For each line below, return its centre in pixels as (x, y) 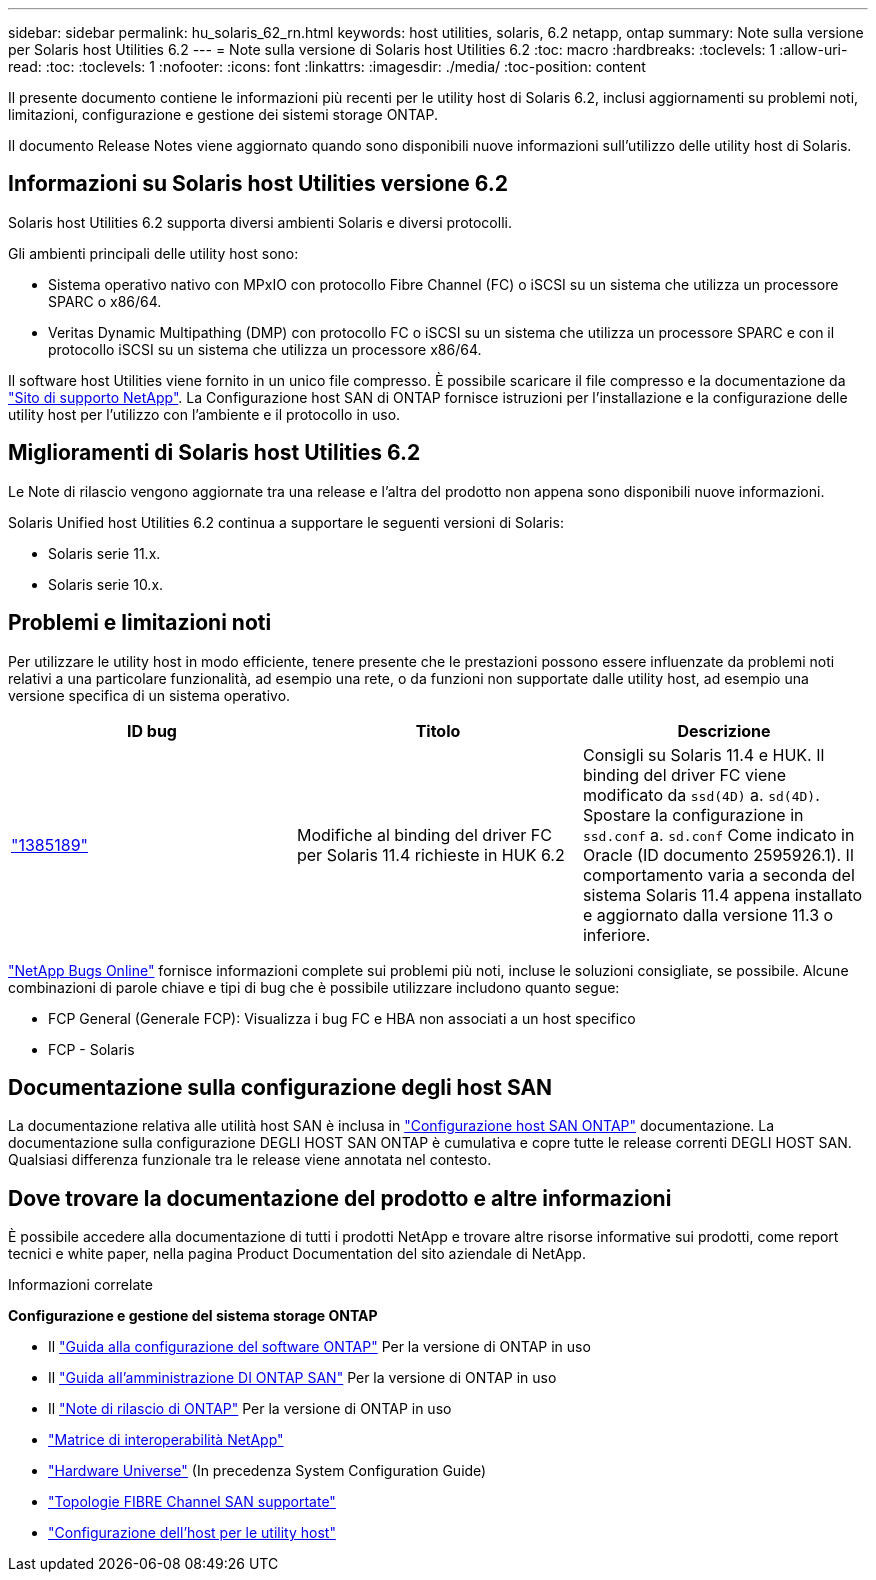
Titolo (438, 730)
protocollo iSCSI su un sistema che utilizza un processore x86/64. (265, 349)
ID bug (151, 730)
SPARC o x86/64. (105, 301)
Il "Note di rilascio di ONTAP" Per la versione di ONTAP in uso (250, 1409)
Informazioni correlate (80, 1285)
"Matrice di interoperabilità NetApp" (166, 1440)
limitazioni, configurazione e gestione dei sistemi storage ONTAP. (223, 114)
